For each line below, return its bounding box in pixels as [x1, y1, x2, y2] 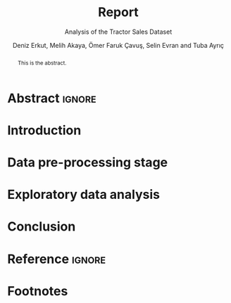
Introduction [7, 122, 82, 138]
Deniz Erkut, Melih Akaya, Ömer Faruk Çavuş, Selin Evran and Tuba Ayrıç [13, 41, 224, 49]
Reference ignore [7, 251, 106, 267]
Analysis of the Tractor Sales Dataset [64, 27, 173, 36]
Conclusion [7, 219, 76, 235]
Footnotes [7, 283, 68, 299]
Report [98, 4, 139, 20]
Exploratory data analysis [7, 187, 161, 202]
